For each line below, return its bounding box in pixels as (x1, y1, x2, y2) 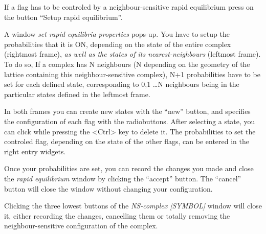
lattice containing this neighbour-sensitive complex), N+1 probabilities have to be (4, 68, 260, 79)
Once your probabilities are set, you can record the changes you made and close (4, 163, 254, 174)
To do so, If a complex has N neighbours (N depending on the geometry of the (4, 58, 250, 69)
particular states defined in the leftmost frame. (4, 88, 150, 99)
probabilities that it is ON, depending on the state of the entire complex (4, 38, 231, 49)
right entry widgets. (4, 146, 66, 156)
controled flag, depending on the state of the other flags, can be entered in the (4, 136, 249, 147)
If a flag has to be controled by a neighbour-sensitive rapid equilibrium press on (4, 2, 254, 12)
